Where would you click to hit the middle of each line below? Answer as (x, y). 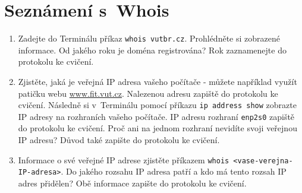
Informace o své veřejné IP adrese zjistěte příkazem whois (124, 159)
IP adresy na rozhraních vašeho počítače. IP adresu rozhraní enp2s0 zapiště (156, 116)
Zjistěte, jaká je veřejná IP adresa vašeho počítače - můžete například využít (158, 81)
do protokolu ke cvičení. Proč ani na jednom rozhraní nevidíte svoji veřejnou (158, 128)
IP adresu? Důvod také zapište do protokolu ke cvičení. (119, 140)
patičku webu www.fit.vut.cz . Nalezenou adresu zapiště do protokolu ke (148, 93)
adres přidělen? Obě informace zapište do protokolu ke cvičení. (132, 183)
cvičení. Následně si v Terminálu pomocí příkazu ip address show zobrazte (157, 105)
